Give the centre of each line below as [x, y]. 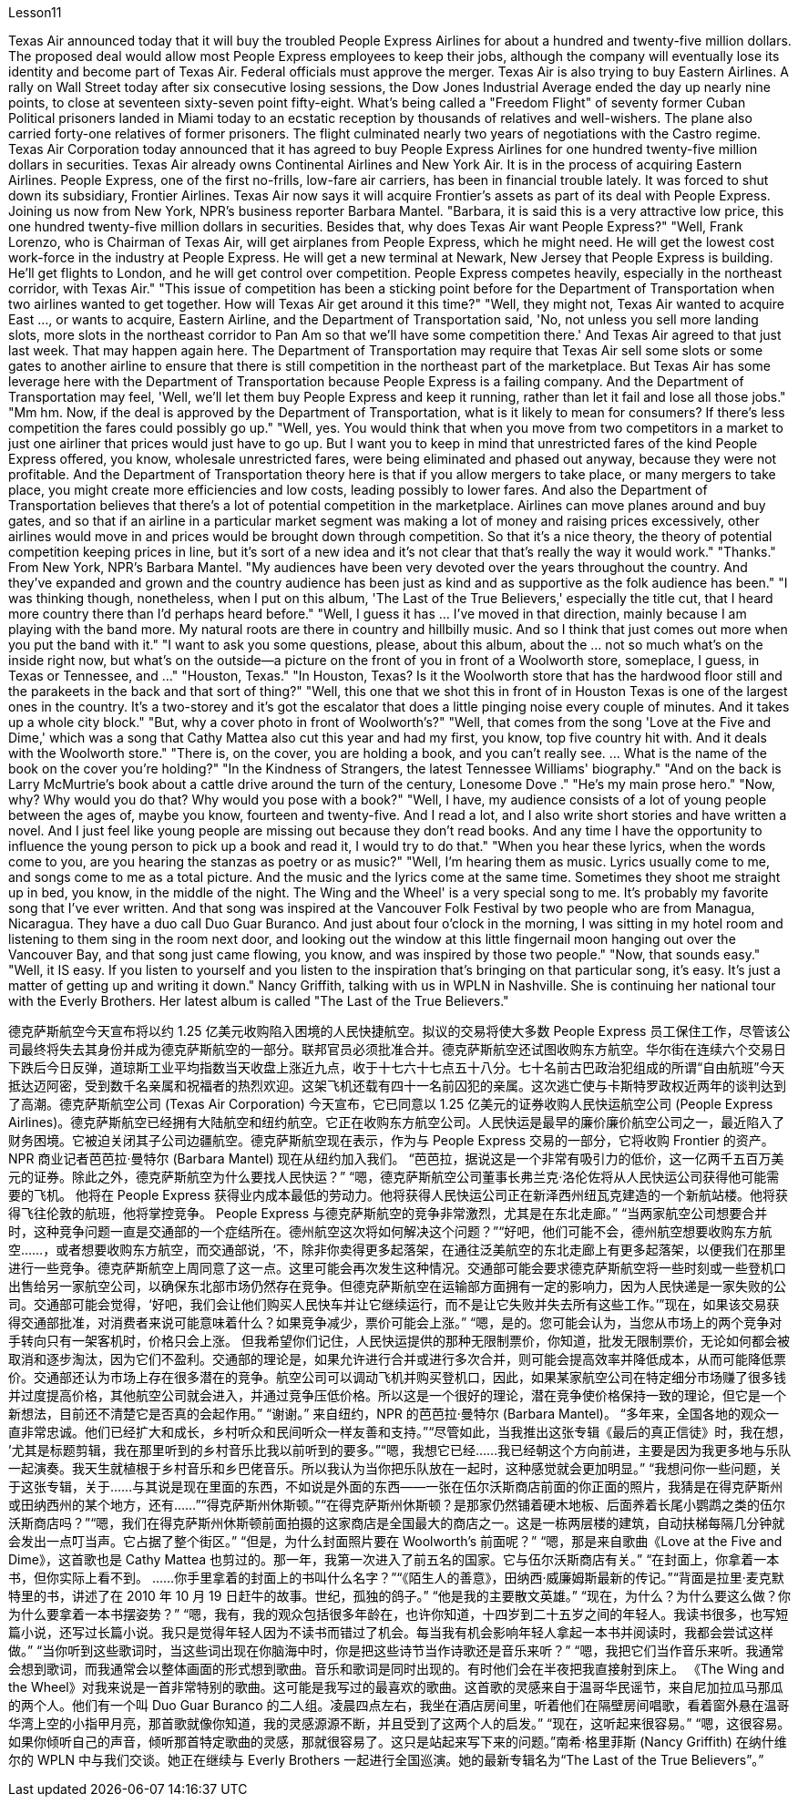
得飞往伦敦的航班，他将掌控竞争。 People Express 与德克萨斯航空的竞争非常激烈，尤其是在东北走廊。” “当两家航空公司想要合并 [388, 1213]
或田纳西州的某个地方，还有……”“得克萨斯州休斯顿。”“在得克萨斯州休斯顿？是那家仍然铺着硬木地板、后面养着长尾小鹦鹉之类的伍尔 [397, 1505]
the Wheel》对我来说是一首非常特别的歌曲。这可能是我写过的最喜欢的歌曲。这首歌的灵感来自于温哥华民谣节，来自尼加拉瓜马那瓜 [396, 1687]
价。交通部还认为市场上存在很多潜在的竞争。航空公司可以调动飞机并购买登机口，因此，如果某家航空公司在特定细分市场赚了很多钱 [397, 1377]
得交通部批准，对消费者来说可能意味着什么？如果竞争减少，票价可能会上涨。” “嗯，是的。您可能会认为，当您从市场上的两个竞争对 [395, 1322]
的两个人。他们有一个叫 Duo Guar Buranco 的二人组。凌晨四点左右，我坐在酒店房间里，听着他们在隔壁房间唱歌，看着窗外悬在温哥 [399, 1705]
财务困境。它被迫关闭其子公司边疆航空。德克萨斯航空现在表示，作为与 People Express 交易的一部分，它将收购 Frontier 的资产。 [391, 1140]
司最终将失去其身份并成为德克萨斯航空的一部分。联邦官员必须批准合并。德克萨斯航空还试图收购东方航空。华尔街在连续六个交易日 [397, 1049]
